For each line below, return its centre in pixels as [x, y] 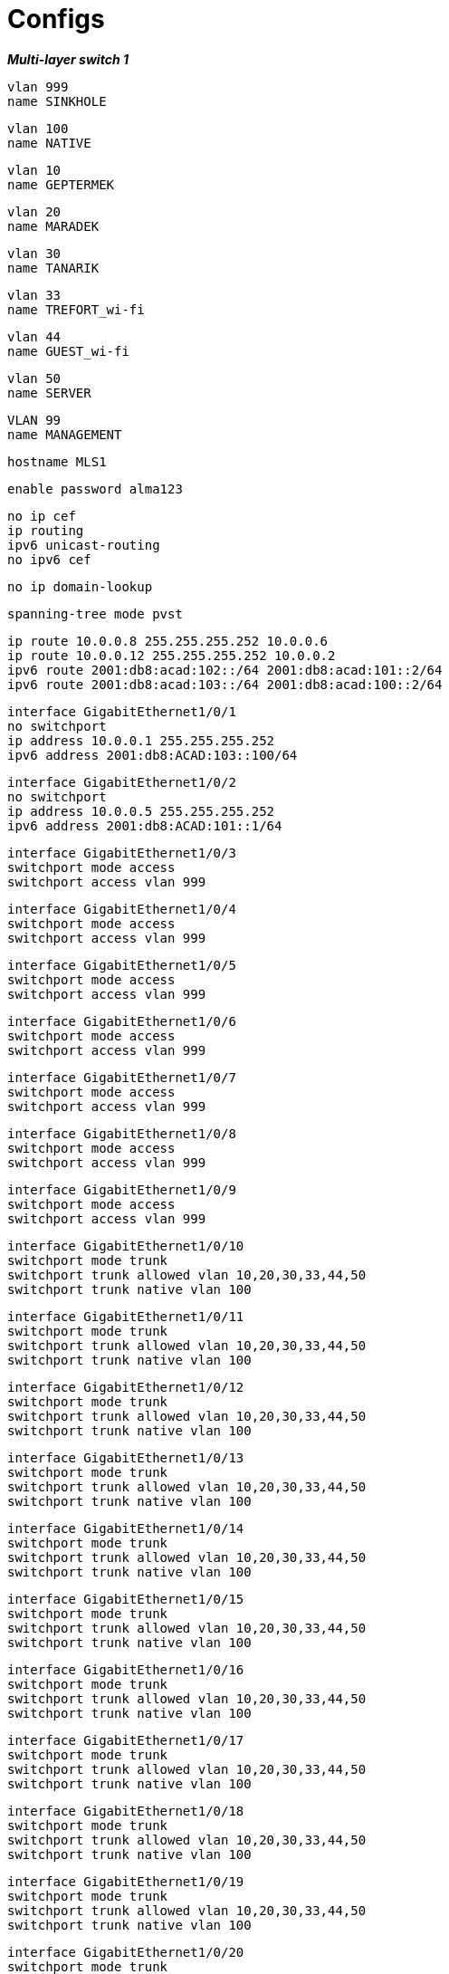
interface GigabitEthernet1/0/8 [122, 1133]
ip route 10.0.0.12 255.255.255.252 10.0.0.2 [172, 655]
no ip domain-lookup [80, 586]
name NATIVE [49, 143]
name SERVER [49, 393]
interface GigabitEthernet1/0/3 [122, 853]
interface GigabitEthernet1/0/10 [126, 1246]
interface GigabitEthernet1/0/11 [126, 1316]
